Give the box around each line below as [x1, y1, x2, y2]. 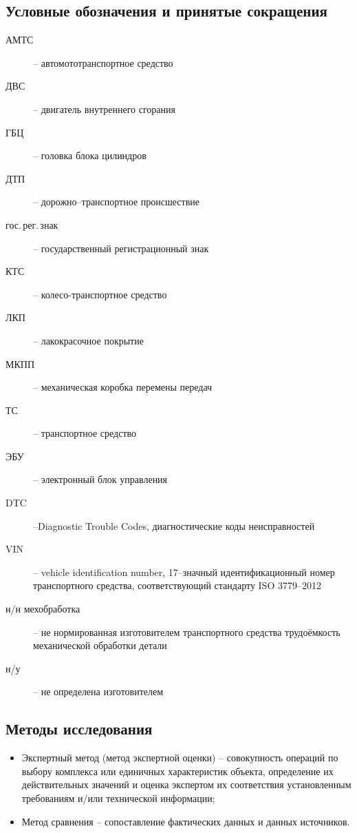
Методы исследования [6, 718, 153, 739]
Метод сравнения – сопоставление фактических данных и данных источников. [21, 814, 350, 828]
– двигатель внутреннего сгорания [33, 101, 175, 116]
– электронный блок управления [33, 472, 168, 486]
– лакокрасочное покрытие [33, 333, 144, 347]
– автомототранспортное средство [33, 55, 173, 70]
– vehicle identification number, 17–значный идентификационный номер [33, 564, 335, 579]
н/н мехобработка [6, 601, 80, 616]
